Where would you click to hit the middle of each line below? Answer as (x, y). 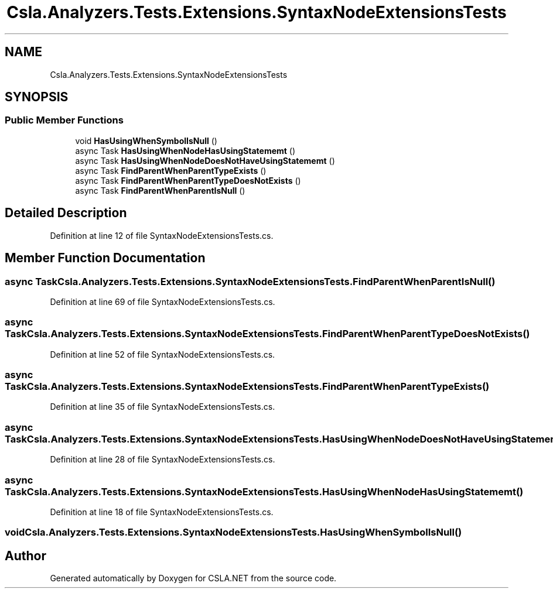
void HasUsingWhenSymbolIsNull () (146, 140)
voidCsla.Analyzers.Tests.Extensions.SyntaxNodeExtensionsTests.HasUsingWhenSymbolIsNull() (233, 532)
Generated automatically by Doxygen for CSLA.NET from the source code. (193, 578)
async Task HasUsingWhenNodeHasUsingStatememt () (185, 150)
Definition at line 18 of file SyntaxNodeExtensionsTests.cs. (162, 512)
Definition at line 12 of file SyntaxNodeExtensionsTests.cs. (162, 235)
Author (25, 556)
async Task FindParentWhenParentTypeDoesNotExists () (188, 180)
